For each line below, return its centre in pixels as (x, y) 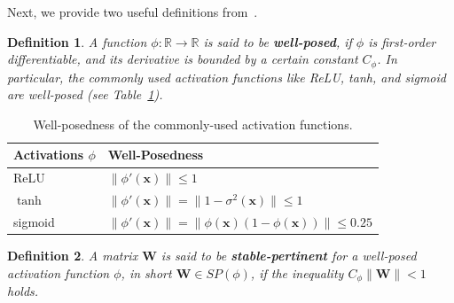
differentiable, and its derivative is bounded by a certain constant (183, 59)
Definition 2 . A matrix (73, 256)
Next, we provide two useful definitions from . (133, 12)
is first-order (402, 41)
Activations (49, 155)
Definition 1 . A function (77, 41)
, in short (146, 272)
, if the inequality (297, 272)
